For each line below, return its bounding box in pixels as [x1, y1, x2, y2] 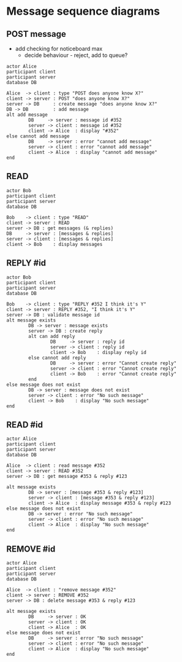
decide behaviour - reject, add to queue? [24, 52, 128, 59]
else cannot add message [6, 133, 70, 139]
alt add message [6, 112, 48, 118]
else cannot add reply [28, 355, 86, 361]
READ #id [6, 420, 43, 430]
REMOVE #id [6, 544, 56, 554]
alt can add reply [28, 333, 75, 339]
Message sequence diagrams [6, 4, 161, 18]
